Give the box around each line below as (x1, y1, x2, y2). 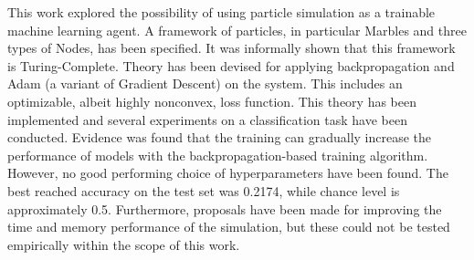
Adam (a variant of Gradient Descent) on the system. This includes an (7, 74, 403, 93)
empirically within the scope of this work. (7, 234, 240, 254)
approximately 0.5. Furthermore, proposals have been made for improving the (7, 199, 442, 218)
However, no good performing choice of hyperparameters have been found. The (7, 163, 448, 182)
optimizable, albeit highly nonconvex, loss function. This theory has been (7, 91, 416, 110)
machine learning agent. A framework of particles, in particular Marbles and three (7, 20, 467, 39)
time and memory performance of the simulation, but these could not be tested (7, 217, 450, 236)
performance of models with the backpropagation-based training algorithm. (7, 145, 428, 164)
